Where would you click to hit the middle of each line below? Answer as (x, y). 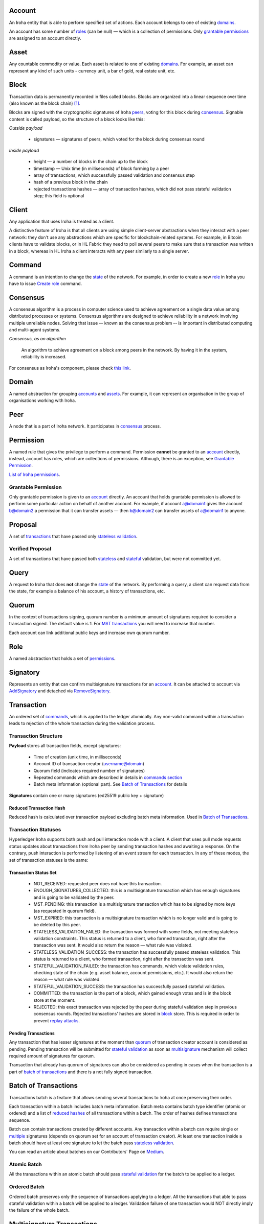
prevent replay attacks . (57, 1020)
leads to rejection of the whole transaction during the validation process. (82, 723)
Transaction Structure (36, 736)
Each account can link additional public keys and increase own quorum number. (89, 633)
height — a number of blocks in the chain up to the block (91, 162)
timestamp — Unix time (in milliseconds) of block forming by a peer (101, 168)
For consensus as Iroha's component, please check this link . (70, 368)
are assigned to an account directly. (45, 38)
